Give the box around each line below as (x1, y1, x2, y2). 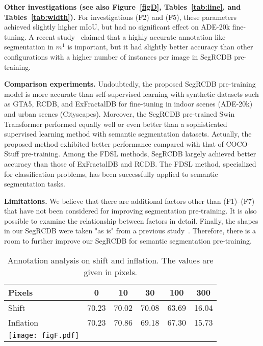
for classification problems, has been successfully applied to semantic (4, 168, 218, 179)
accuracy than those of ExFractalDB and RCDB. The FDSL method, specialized (4, 158, 256, 169)
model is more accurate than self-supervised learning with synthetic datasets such (4, 88, 259, 99)
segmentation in (4, 41, 54, 52)
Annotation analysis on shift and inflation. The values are (7, 254, 214, 266)
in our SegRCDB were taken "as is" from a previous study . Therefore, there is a (4, 225, 256, 236)
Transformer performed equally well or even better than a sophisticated (4, 118, 227, 129)
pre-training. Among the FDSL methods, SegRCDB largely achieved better (21, 148, 256, 159)
